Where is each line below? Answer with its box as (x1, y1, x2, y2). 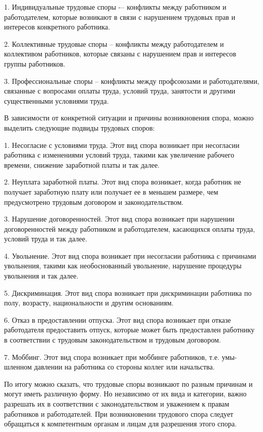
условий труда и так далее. (4, 233, 87, 244)
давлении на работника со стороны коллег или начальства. (34, 361, 215, 372)
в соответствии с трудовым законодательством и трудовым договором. (4, 334, 221, 345)
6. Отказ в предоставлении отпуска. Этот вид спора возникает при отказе (4, 314, 231, 325)
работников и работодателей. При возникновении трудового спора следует (4, 408, 234, 419)
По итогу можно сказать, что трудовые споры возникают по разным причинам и (4, 378, 253, 389)
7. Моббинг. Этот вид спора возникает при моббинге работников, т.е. (4, 351, 220, 362)
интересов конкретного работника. (4, 21, 110, 32)
